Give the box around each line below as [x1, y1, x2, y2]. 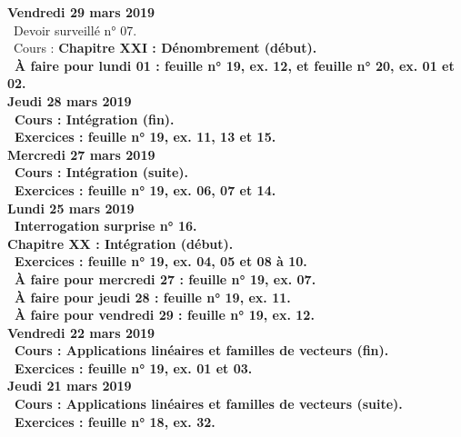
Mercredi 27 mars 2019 [7, 144, 155, 164]
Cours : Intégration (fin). [15, 109, 175, 128]
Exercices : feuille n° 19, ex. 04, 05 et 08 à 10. [15, 252, 307, 271]
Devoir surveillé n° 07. [13, 20, 137, 39]
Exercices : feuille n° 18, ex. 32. [15, 412, 215, 431]
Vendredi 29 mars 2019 [7, 3, 155, 21]
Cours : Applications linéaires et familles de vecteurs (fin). [15, 341, 389, 360]
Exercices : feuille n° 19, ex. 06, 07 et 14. [15, 180, 276, 199]
